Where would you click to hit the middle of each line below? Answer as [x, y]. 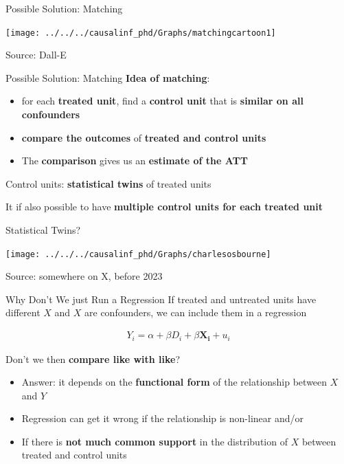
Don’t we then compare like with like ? [93, 358]
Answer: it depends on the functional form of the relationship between [174, 382]
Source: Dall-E [36, 55]
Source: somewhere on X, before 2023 [84, 276]
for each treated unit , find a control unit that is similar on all [162, 101]
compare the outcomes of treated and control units [144, 137]
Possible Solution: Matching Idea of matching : [108, 77]
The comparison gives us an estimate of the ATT [135, 161]
